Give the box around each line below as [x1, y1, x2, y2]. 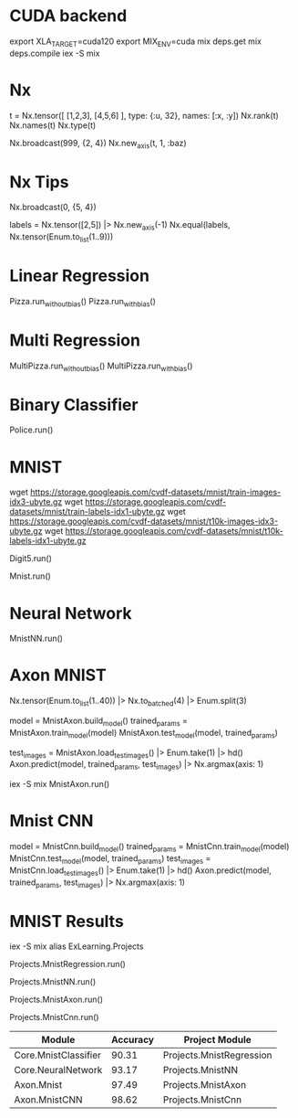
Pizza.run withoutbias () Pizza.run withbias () [9, 295, 157, 309]
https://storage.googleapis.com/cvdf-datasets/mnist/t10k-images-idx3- [9, 516, 279, 527]
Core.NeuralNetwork [14, 1064, 103, 1077]
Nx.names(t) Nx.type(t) [9, 120, 97, 131]
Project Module [183, 1034, 252, 1047]
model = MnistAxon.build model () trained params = [9, 715, 189, 728]
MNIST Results [9, 910, 125, 932]
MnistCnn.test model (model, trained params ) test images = [9, 852, 211, 866]
